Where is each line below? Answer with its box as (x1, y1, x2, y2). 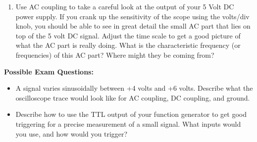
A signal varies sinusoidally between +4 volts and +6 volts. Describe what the (15, 83, 253, 93)
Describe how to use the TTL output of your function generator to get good (15, 109, 247, 119)
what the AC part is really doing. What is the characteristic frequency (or (15, 40, 241, 50)
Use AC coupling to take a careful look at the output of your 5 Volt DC (15, 1, 234, 11)
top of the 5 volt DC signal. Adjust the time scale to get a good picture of (15, 30, 241, 40)
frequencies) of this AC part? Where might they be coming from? (15, 49, 214, 60)
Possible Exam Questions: (4, 66, 94, 76)
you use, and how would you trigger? (15, 128, 128, 139)
